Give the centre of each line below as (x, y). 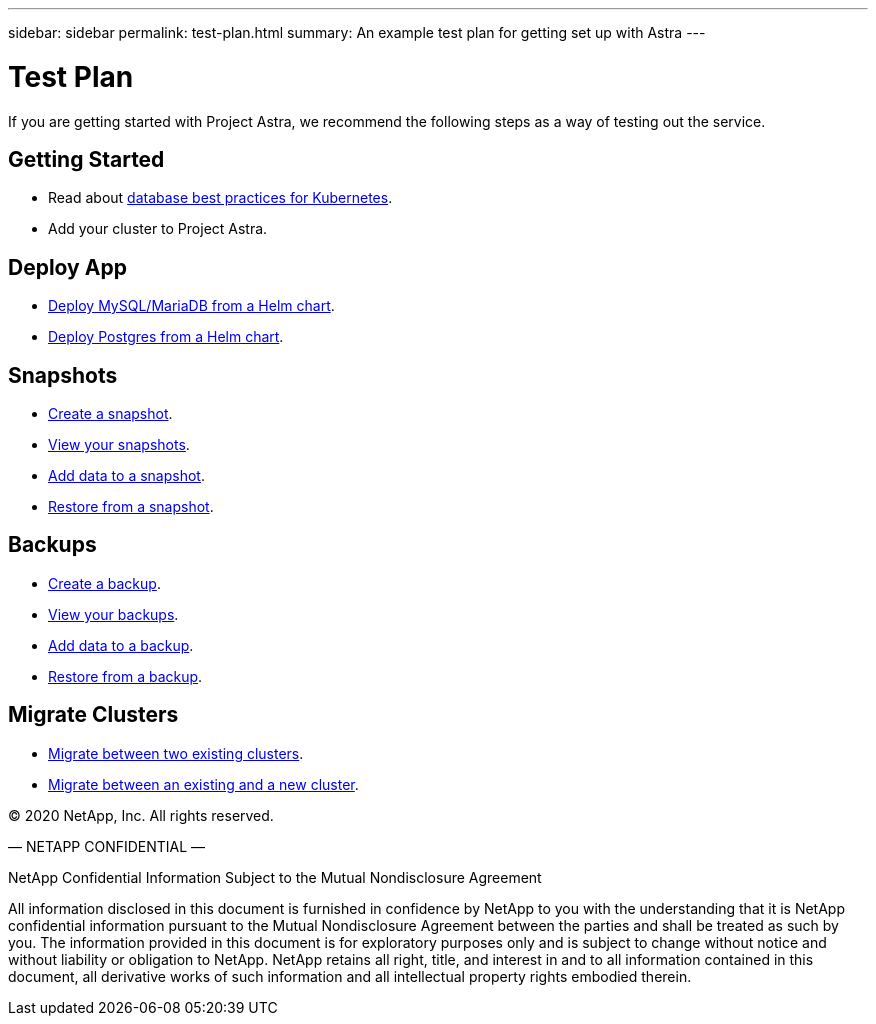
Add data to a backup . (121, 645)
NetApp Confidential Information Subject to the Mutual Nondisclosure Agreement (275, 877)
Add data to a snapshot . (126, 476)
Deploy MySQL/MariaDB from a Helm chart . (191, 306)
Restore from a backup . (125, 676)
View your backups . (113, 614)
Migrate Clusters (93, 715)
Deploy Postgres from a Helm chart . (166, 337)
